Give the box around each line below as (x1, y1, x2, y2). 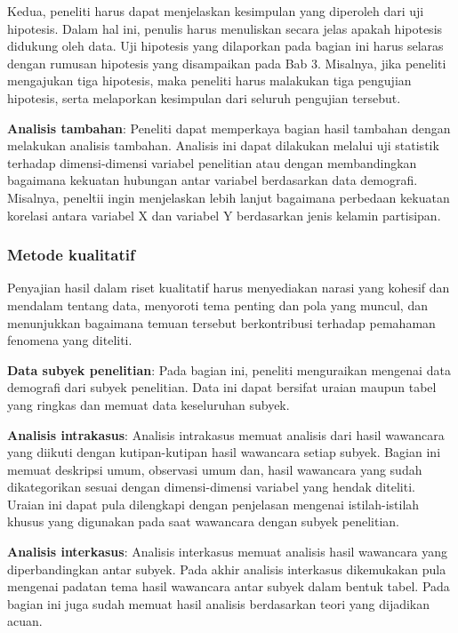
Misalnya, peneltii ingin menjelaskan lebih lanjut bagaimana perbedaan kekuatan (7, 188, 450, 206)
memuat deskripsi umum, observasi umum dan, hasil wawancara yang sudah (7, 460, 422, 478)
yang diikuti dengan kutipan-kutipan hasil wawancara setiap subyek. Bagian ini (7, 443, 441, 461)
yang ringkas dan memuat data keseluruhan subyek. (7, 395, 290, 413)
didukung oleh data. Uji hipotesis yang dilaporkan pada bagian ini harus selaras (7, 36, 444, 55)
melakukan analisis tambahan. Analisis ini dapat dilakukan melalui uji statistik (7, 136, 439, 155)
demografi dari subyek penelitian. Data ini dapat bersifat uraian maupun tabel (7, 378, 437, 397)
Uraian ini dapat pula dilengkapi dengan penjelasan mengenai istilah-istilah (7, 494, 420, 513)
